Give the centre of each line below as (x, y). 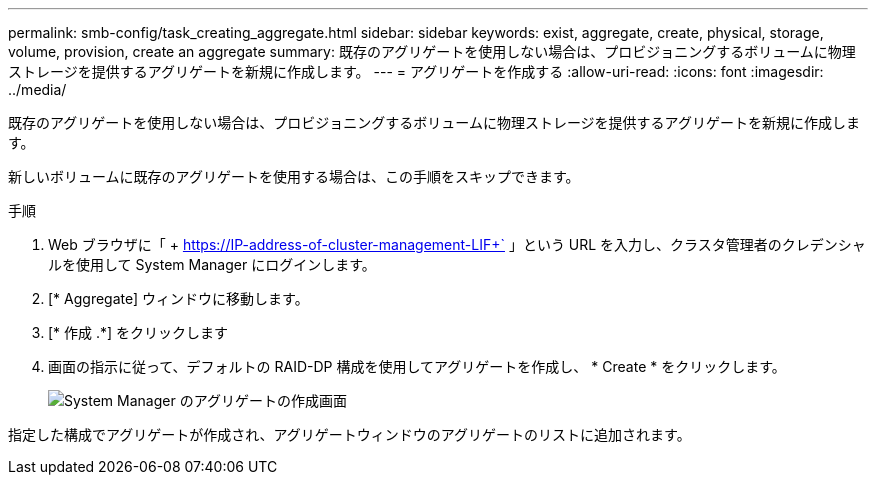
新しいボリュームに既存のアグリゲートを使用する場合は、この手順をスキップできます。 (294, 176)
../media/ (37, 89)
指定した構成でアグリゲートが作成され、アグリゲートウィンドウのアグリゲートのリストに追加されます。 (349, 434)
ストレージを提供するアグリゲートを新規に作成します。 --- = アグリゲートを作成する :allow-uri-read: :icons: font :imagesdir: (416, 71)
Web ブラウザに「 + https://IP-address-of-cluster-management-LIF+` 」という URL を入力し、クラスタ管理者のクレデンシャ (457, 244)
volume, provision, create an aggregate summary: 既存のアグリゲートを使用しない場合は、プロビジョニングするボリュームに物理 (432, 51)
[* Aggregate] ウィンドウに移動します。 (178, 298)
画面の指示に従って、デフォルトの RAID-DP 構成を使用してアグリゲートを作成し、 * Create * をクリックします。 (417, 366)
